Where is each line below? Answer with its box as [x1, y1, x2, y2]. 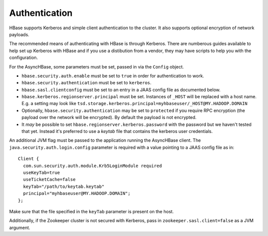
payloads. [9, 31, 30, 37]
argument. [9, 225, 31, 231]
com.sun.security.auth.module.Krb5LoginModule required [23, 163, 162, 169]
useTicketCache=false [23, 177, 76, 182]
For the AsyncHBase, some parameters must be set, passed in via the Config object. [9, 63, 184, 69]
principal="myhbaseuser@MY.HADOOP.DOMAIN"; [23, 191, 131, 196]
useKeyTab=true [23, 170, 60, 176]
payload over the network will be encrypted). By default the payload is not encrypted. [21, 115, 197, 120]
